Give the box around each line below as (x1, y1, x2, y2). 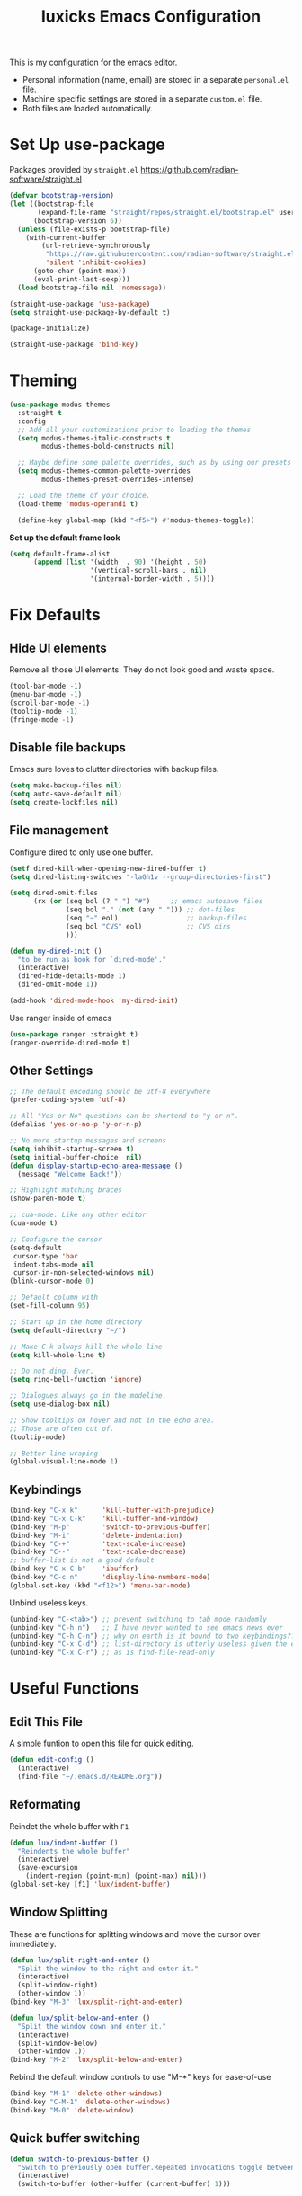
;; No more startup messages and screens (9, 1136, 167, 1145)
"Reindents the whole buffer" (17, 1846, 130, 1855)
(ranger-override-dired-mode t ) (9, 1038, 130, 1047)
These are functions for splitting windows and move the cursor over (9, 1928, 261, 1939)
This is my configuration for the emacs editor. (9, 57, 178, 68)
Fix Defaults (9, 605, 101, 626)
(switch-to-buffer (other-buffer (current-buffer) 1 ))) (17, 2180, 231, 2189)
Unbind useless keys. (9, 1597, 89, 1608)
